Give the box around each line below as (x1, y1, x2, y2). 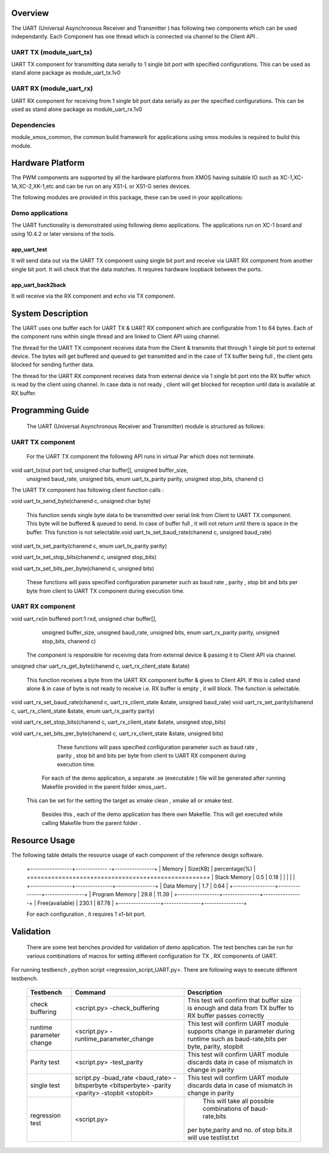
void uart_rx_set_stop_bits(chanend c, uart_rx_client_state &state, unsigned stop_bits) (11, 718, 226, 726)
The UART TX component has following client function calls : (11, 487, 164, 494)
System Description (11, 308, 88, 318)
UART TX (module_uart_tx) (11, 48, 93, 56)
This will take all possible (202, 1096, 274, 1105)
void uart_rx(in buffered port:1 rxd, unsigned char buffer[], (11, 615, 157, 622)
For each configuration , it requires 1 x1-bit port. (26, 910, 146, 918)
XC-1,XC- (280, 174, 304, 181)
